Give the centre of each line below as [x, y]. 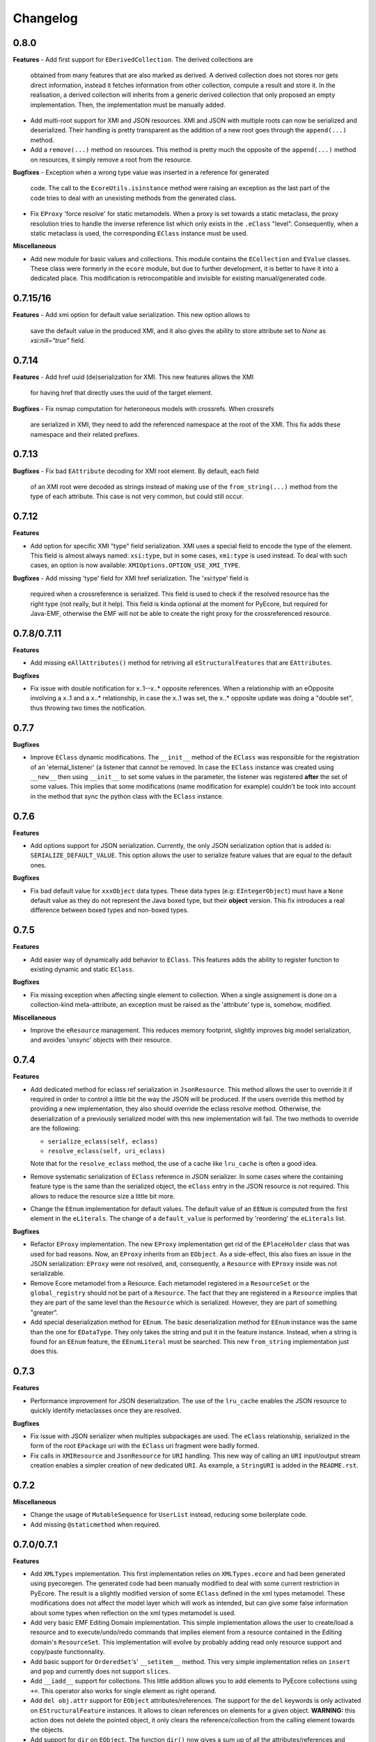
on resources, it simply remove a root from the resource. [111, 160]
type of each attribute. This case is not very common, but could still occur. [137, 496]
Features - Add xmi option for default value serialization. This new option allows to [132, 315]
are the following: [55, 1128]
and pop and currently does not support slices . [100, 1671]
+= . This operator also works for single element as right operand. [124, 1690]
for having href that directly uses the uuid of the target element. [122, 393]
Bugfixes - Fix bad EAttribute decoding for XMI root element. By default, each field [136, 471]
